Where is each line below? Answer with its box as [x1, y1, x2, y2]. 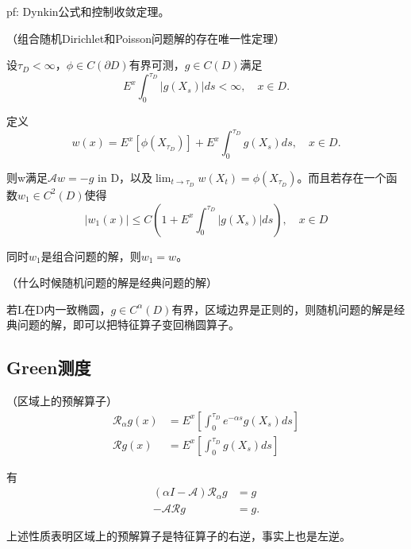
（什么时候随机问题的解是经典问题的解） [6, 274, 217, 291]
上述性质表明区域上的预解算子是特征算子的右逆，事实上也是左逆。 [6, 528, 351, 544]
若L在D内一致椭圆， [6, 300, 111, 317]
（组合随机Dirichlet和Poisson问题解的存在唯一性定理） [6, 29, 285, 46]
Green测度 [6, 355, 91, 380]
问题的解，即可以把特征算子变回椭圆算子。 [17, 316, 240, 333]
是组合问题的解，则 [40, 247, 141, 264]
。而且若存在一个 [297, 168, 386, 185]
